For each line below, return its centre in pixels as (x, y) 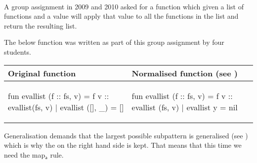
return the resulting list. (41, 25)
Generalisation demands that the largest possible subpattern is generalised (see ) (126, 135)
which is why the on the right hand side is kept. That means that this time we (123, 145)
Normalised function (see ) (185, 73)
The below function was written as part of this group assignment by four (114, 42)
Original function (42, 73)
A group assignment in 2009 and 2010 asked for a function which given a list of (124, 6)
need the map (25, 154)
